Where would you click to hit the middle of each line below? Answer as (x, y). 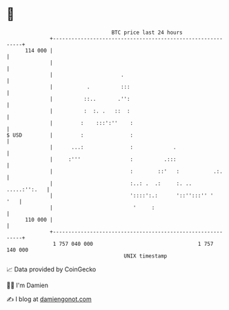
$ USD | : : (70, 135)
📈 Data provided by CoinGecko (51, 269)
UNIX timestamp (146, 256)
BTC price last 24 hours (147, 32)
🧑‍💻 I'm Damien (28, 285)
